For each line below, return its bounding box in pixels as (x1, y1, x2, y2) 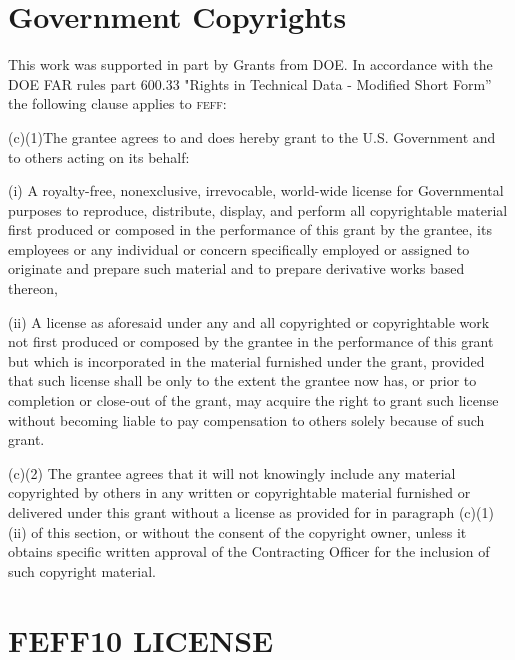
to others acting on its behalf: (8, 146, 190, 167)
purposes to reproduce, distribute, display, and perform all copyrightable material (8, 199, 508, 220)
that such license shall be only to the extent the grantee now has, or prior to (8, 370, 477, 391)
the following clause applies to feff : (8, 93, 227, 114)
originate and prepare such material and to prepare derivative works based (8, 258, 465, 279)
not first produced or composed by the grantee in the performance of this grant (8, 331, 494, 352)
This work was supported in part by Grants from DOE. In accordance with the (8, 54, 493, 75)
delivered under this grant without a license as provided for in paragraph (8, 502, 455, 522)
